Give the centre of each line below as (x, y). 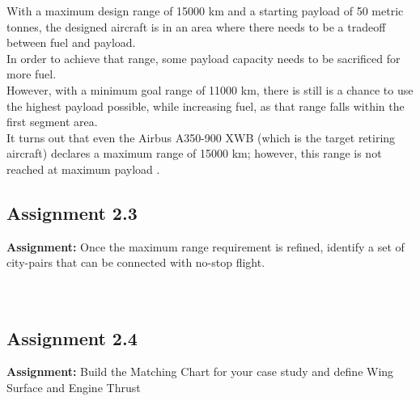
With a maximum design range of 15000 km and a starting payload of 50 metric (205, 11)
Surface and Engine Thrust (74, 387)
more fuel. (32, 74)
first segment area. (52, 122)
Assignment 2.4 (72, 338)
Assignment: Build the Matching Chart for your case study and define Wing (200, 371)
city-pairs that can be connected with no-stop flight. (136, 262)
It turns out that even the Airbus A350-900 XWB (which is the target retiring (201, 137)
